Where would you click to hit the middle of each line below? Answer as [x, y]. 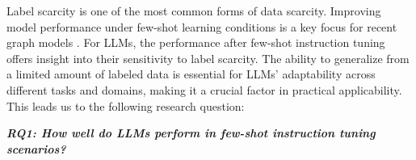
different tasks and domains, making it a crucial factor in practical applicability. [204, 89]
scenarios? [36, 148]
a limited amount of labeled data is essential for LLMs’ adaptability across [191, 74]
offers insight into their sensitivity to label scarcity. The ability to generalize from [208, 58]
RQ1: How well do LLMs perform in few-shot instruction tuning [191, 133]
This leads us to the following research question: [126, 105]
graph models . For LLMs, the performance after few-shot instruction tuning [196, 42]
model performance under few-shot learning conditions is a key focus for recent [202, 26]
